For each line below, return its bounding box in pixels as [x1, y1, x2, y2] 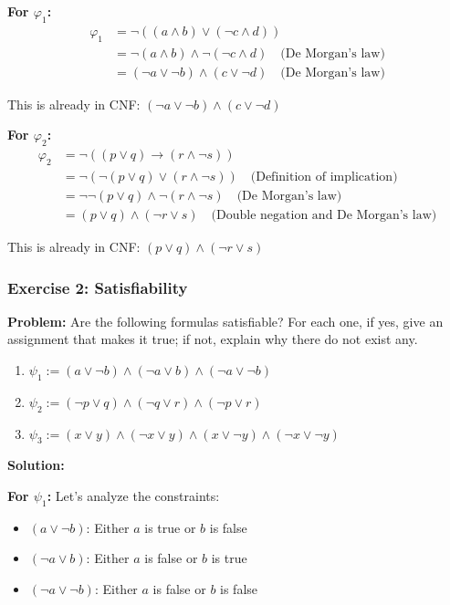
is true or [144, 517, 196, 537]
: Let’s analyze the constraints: [47, 485, 220, 505]
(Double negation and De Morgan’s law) [211, 208, 437, 222]
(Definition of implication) [250, 170, 398, 183]
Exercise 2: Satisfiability [7, 276, 188, 298]
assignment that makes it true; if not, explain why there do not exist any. [7, 329, 418, 349]
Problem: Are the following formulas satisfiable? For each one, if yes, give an [7, 311, 444, 330]
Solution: [7, 455, 65, 475]
